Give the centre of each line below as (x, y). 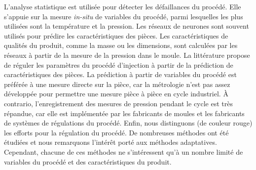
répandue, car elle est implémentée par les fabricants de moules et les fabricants (124, 113)
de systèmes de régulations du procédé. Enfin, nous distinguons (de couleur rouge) (128, 123)
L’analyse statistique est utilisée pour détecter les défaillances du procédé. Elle (123, 6)
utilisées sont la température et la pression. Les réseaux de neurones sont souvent (127, 26)
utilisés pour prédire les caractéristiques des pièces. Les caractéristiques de (116, 35)
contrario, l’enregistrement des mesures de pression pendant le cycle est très (118, 103)
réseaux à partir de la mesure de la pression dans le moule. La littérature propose (127, 55)
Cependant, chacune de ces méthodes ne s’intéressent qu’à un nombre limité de (124, 151)
